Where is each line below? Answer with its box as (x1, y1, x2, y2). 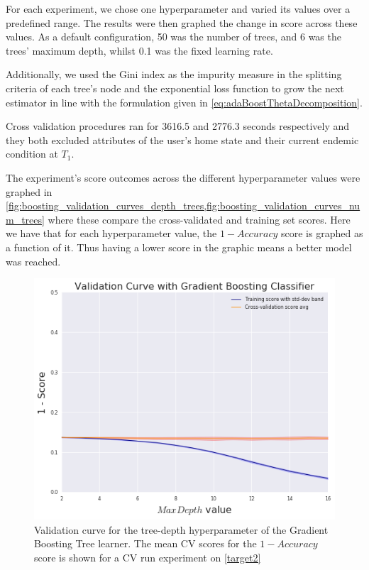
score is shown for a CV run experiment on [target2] (34, 549, 261, 564)
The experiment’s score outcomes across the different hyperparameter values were (6, 170, 360, 185)
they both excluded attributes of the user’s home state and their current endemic (6, 132, 359, 147)
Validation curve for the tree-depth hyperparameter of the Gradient (34, 522, 329, 537)
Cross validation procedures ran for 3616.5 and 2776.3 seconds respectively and (6, 119, 350, 133)
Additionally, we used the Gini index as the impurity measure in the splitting (6, 67, 342, 82)
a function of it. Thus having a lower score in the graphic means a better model (6, 239, 352, 254)
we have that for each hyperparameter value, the (6, 226, 217, 241)
